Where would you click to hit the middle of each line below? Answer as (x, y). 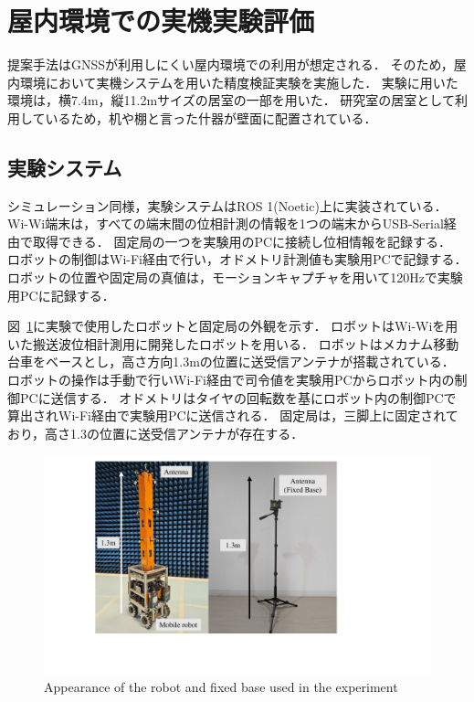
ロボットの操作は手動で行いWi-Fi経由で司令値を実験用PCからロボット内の (231, 380)
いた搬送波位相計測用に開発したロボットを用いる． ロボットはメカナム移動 (233, 343)
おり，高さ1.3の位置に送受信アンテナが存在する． (156, 433)
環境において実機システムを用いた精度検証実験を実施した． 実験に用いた (239, 82)
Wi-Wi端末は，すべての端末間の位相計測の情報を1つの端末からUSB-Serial (226, 223)
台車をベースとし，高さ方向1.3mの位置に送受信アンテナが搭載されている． (231, 362)
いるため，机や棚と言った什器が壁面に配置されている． (211, 117)
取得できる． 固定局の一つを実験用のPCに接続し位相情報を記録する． (242, 241)
